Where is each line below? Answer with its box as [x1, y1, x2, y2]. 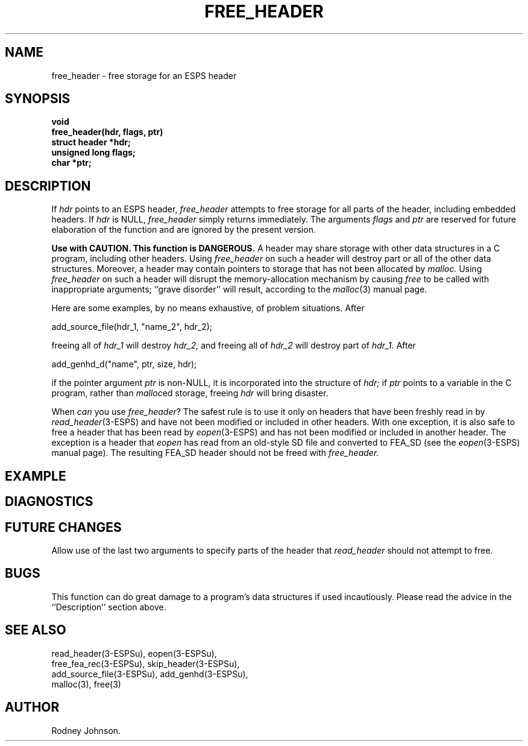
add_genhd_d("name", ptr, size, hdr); [51, 359, 197, 370]
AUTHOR [5, 700, 60, 715]
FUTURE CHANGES [5, 519, 122, 535]
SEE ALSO [5, 622, 66, 638]
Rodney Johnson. [51, 725, 121, 736]
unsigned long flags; [51, 147, 136, 158]
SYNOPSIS [5, 91, 71, 107]
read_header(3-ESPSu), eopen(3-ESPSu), [51, 648, 217, 659]
